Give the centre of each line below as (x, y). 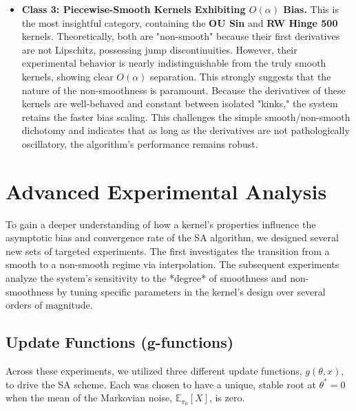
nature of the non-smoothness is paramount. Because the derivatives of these (184, 90)
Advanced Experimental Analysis (166, 191)
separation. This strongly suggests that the (241, 76)
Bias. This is (311, 9)
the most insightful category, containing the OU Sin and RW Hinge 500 (180, 22)
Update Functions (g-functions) (120, 342)
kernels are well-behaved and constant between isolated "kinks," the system (180, 103)
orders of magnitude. (49, 305)
